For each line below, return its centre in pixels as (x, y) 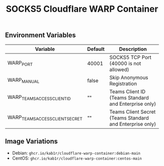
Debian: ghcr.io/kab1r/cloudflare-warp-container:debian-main (76, 153)
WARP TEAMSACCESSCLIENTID (39, 98)
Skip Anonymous (129, 77)
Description (133, 49)
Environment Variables (41, 35)
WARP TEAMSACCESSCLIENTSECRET (45, 118)
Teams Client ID (127, 92)
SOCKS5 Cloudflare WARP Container (82, 9)
